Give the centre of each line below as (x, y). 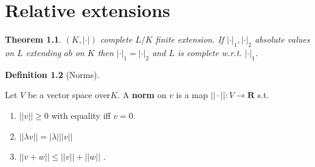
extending (43, 52)
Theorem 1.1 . (33, 39)
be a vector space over (69, 95)
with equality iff (81, 115)
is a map (192, 95)
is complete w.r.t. (209, 52)
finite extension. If (189, 39)
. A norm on (142, 95)
